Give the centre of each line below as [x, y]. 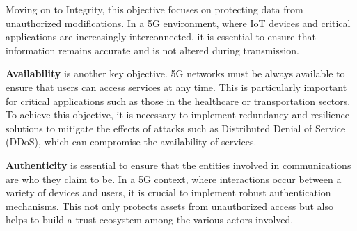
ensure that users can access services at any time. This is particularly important [176, 87]
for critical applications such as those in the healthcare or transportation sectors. [178, 101]
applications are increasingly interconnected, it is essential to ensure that [161, 37]
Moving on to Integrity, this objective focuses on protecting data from [154, 9]
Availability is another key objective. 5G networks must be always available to [175, 73]
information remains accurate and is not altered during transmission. [152, 50]
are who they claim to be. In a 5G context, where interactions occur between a [174, 178]
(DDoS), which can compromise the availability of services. [131, 142]
